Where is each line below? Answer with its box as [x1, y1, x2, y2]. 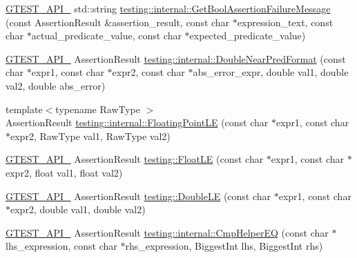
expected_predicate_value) [189, 28, 306, 43]
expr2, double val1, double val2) [10, 202, 146, 217]
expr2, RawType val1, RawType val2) [10, 128, 171, 143]
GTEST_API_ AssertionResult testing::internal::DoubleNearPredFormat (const [6, 51, 346, 66]
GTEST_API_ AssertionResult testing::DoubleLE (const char [6, 188, 271, 203]
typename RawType [55, 101, 141, 116]
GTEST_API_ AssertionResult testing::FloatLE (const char [6, 152, 264, 166]
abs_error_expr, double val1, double [193, 65, 349, 79]
